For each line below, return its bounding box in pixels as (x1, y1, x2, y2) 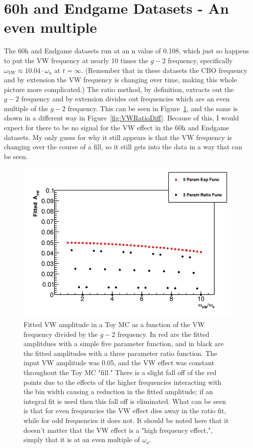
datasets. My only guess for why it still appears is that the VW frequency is (4, 132, 232, 142)
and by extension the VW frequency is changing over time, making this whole (4, 74, 237, 85)
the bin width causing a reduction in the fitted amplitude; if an (23, 386, 213, 397)
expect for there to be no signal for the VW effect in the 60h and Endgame (4, 122, 230, 133)
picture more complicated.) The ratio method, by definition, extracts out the (4, 84, 234, 94)
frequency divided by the (23, 329, 98, 339)
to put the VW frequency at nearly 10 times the (4, 55, 148, 65)
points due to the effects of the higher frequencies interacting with (23, 377, 222, 387)
